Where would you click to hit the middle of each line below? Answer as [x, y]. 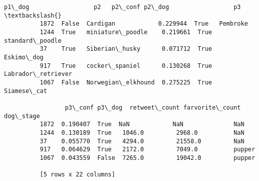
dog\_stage [22, 116]
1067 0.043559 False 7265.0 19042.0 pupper [148, 158]
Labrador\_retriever [38, 74]
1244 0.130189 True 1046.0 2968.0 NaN [142, 132]
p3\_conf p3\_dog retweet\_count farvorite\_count [153, 107]
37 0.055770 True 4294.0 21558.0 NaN [142, 141]
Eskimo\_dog [24, 57]
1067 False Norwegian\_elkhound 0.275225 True [126, 82]
